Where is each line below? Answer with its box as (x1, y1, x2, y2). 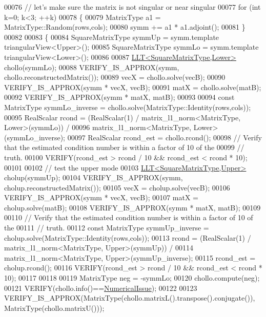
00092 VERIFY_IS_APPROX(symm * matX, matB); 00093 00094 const (4, 92, 235, 102)
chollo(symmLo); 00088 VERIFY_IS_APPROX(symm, (4, 61, 179, 72)
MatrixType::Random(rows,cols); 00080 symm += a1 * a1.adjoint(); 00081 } (4, 22, 245, 32)
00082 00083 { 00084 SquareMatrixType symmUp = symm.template (4, 31, 219, 42)
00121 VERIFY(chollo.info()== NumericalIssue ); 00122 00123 (4, 282, 197, 293)
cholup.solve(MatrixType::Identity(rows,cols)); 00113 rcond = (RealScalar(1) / (4, 232, 251, 243)
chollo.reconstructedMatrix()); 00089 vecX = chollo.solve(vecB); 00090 (4, 72, 226, 82)
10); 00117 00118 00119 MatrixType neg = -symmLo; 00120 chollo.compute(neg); (4, 272, 260, 283)
